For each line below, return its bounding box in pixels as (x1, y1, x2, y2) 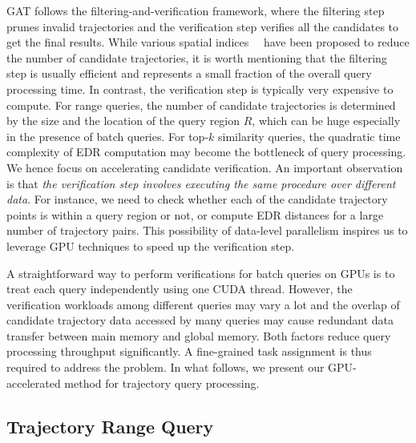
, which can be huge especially (252, 112, 401, 129)
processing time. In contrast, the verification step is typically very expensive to (6, 80, 394, 97)
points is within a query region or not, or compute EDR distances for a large (6, 206, 384, 223)
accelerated (6, 374, 61, 391)
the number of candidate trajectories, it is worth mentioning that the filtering (6, 49, 387, 66)
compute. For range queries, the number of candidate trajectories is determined (6, 96, 396, 113)
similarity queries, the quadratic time (218, 127, 401, 144)
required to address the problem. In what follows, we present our (6, 359, 325, 376)
